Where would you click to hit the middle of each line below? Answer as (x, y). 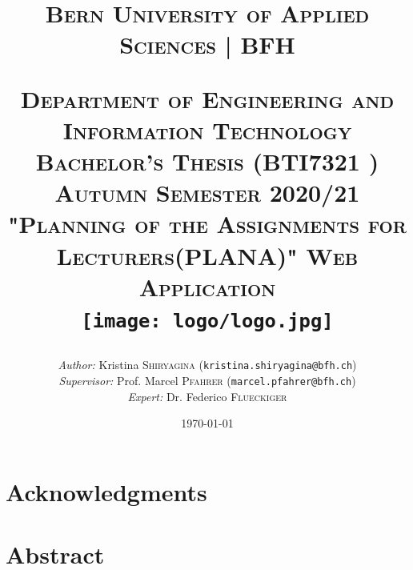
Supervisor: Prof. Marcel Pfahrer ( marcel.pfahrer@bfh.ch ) (207, 380)
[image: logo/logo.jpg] (207, 321)
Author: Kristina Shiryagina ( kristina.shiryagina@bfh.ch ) (207, 365)
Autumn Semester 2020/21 (207, 193)
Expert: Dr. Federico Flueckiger (207, 396)
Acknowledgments (106, 491)
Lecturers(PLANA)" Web (207, 255)
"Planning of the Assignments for (207, 224)
